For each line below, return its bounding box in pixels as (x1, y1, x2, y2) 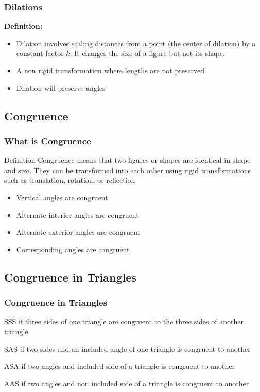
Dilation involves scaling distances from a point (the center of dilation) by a (16, 38, 256, 48)
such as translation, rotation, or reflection (4, 175, 135, 185)
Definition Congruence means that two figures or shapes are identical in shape (4, 155, 251, 165)
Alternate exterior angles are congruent (16, 227, 141, 237)
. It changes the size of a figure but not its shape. (70, 48, 225, 59)
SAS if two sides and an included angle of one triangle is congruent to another (4, 343, 251, 354)
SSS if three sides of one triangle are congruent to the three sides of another (4, 316, 244, 327)
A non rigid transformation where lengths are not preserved (16, 65, 205, 76)
